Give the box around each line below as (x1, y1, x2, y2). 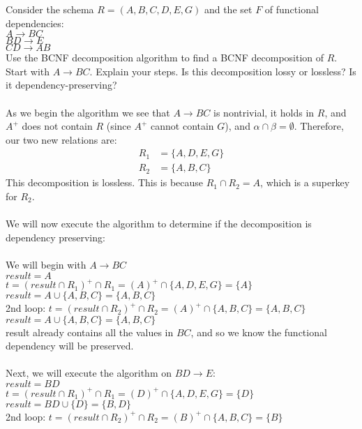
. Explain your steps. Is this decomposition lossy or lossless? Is (89, 63, 356, 78)
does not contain (22, 119, 93, 133)
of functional (264, 2, 319, 16)
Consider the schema (6, 2, 94, 16)
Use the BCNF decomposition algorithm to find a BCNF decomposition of (6, 50, 324, 65)
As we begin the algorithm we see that (6, 105, 170, 119)
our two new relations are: (6, 132, 117, 146)
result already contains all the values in (6, 324, 174, 339)
